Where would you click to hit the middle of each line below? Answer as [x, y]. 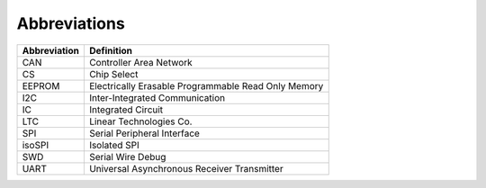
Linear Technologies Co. [140, 121]
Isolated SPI [114, 145]
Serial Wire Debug [127, 157]
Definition [111, 50]
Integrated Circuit [126, 110]
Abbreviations [71, 23]
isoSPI [36, 145]
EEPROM [41, 85]
